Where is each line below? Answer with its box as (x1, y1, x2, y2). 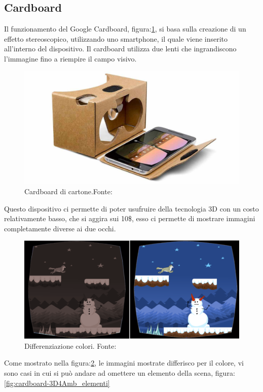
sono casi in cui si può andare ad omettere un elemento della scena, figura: (4, 368, 235, 378)
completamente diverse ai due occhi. (4, 223, 116, 233)
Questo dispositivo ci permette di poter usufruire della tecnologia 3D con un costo (4, 203, 259, 214)
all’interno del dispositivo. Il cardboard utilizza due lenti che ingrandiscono (4, 43, 237, 54)
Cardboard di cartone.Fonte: (24, 186, 112, 196)
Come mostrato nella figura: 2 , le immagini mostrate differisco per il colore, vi (4, 357, 244, 368)
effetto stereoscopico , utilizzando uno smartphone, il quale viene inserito (4, 33, 228, 44)
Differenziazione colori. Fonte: (24, 340, 117, 351)
